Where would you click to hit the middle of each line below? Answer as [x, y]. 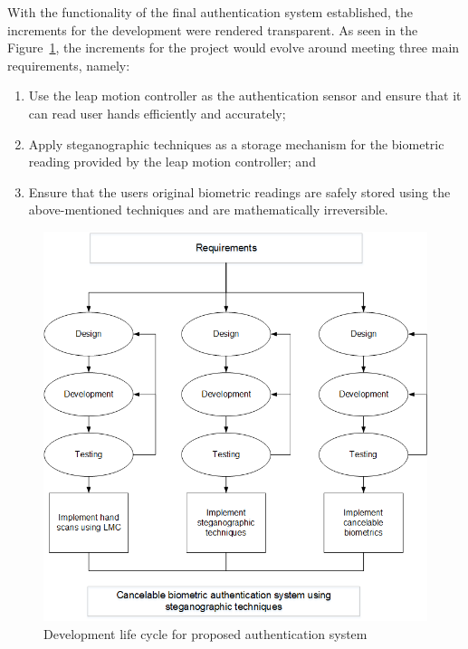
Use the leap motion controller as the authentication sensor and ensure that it [245, 95]
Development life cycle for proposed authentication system [205, 633]
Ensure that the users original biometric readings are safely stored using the [239, 191]
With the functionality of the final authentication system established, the [210, 12]
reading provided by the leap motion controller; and [172, 162]
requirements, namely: [69, 65]
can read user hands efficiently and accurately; [157, 113]
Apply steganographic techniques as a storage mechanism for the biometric [236, 143]
